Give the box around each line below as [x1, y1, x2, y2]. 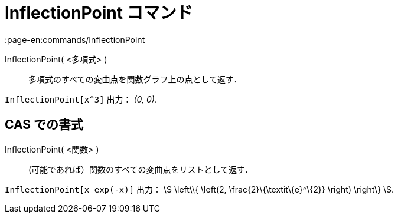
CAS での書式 [5, 117, 84, 133]
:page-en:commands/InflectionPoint [5, 34, 145, 45]
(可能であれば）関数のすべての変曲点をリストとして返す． [28, 164, 253, 174]
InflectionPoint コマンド [5, 3, 193, 23]
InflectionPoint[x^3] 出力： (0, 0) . [5, 94, 157, 104]
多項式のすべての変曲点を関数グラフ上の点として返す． [28, 74, 242, 84]
